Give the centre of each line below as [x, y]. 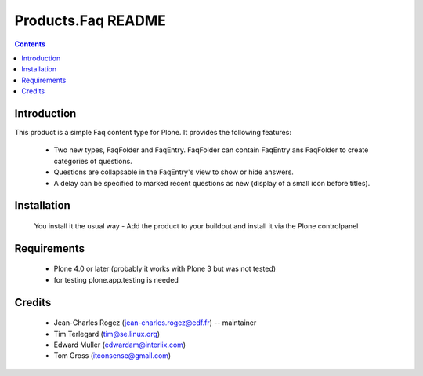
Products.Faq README [90, 20]
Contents [30, 44]
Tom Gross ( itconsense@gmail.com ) [112, 356]
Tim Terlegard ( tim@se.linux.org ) [107, 334]
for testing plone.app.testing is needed [116, 279]
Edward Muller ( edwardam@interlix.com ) [120, 345]
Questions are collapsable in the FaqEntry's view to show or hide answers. [174, 172]
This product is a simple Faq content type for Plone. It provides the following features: [153, 133]
